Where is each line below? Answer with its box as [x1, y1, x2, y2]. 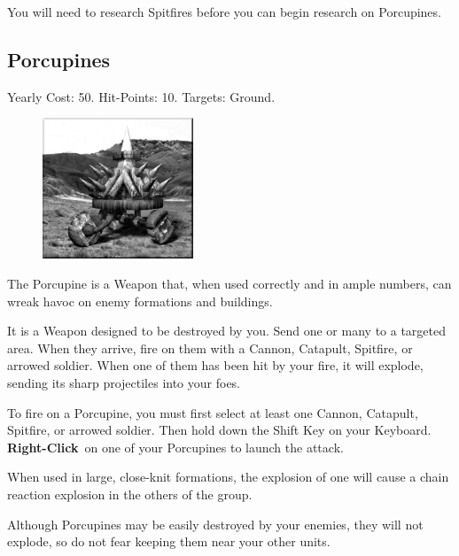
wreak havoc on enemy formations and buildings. [7, 291, 273, 310]
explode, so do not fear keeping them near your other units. [7, 532, 331, 551]
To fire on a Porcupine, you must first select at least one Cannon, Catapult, [7, 403, 418, 421]
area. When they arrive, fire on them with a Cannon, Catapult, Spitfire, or [7, 338, 413, 357]
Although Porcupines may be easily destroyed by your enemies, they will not [7, 514, 424, 533]
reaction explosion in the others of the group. [7, 485, 253, 504]
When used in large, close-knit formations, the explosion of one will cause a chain [7, 467, 449, 486]
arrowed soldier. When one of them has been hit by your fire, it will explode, [7, 356, 424, 375]
